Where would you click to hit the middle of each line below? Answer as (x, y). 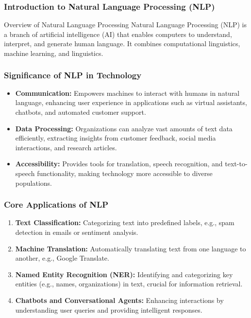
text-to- (236, 164)
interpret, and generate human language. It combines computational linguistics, (122, 44)
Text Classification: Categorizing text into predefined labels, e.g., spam (125, 222)
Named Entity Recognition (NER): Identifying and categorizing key (124, 274)
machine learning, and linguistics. (54, 53)
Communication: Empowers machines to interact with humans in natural (127, 93)
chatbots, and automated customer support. (81, 112)
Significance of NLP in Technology (73, 75)
